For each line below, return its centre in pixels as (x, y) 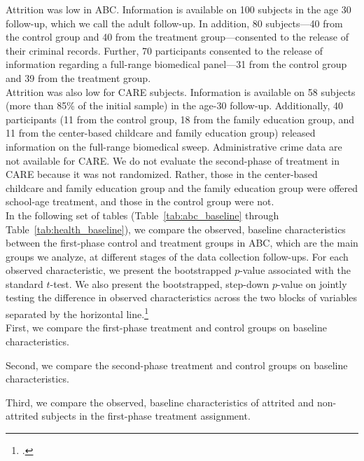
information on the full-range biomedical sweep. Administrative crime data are (174, 146)
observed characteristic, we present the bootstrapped (119, 270)
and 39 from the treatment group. (78, 77)
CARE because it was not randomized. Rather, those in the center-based (162, 174)
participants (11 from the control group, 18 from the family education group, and (180, 119)
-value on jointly (312, 283)
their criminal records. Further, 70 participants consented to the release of (164, 50)
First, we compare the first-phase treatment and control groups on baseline (166, 328)
